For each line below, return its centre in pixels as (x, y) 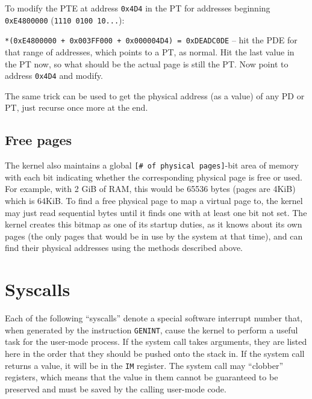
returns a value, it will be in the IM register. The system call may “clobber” (144, 365)
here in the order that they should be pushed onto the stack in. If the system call (155, 353)
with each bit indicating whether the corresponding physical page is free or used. (154, 177)
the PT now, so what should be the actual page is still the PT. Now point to (147, 63)
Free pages (39, 140)
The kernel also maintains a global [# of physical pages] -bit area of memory (152, 165)
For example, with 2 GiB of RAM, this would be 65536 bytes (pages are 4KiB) (150, 189)
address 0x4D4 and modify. (54, 76)
